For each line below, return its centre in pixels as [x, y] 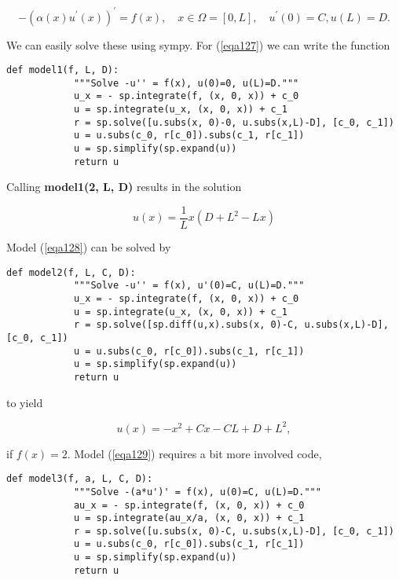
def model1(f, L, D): [63, 70]
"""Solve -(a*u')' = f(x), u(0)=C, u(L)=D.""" [197, 492]
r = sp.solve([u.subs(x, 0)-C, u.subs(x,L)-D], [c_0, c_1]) [234, 531]
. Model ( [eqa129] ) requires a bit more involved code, [194, 453]
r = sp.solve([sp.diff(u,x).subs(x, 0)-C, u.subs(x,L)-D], [231, 325]
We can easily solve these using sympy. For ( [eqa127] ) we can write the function [198, 44]
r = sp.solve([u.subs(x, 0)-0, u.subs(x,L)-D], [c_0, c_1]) [234, 122]
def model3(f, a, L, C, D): [80, 479]
